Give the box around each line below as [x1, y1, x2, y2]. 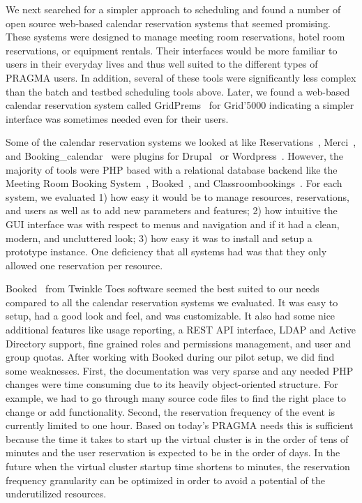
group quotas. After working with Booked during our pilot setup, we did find [6, 350, 335, 364]
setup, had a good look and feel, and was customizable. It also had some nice [6, 308, 335, 323]
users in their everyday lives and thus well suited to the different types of [6, 57, 318, 71]
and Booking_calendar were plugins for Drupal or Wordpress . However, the [6, 148, 343, 163]
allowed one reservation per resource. [6, 257, 163, 272]
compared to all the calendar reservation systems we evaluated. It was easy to [6, 294, 338, 309]
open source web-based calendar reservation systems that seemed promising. [6, 15, 331, 30]
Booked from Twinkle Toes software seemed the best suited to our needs [6, 281, 319, 296]
